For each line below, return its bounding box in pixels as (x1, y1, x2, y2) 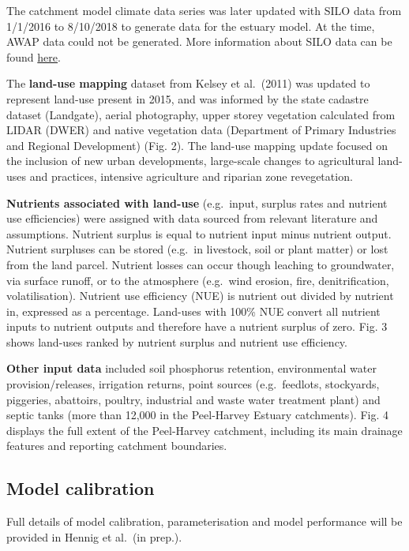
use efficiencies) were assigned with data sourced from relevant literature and (6, 210, 378, 227)
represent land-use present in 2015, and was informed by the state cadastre (6, 90, 369, 107)
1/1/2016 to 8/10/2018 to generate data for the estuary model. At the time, (6, 17, 375, 34)
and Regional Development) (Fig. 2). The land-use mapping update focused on (6, 137, 388, 153)
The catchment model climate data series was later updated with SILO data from (6, 2, 402, 18)
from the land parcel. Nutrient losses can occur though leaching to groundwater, (6, 256, 395, 272)
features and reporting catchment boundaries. (6, 437, 227, 454)
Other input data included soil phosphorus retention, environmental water (6, 360, 377, 377)
